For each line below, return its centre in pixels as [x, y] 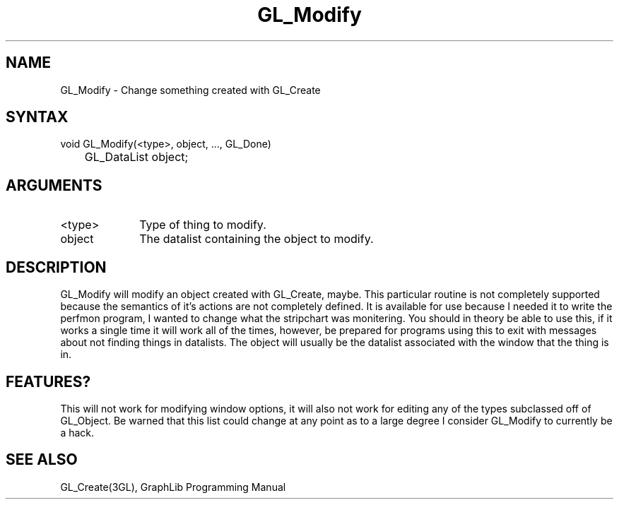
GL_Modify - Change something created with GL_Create [190, 90]
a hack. [77, 432]
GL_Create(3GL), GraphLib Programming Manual [173, 487]
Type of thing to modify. [203, 225]
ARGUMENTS [54, 185]
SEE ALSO [42, 460]
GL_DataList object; [136, 157]
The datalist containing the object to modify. [257, 239]
